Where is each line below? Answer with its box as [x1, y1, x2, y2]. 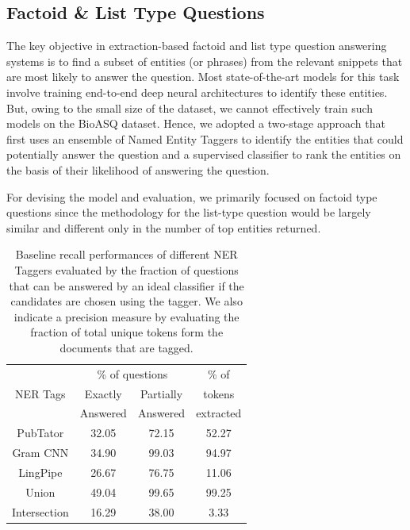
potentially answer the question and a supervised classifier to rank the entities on [6, 146, 401, 163]
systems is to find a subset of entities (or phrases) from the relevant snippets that [6, 52, 403, 69]
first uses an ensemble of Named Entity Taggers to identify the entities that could [6, 130, 404, 147]
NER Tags [15, 385, 66, 401]
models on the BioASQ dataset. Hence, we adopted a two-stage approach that [6, 115, 385, 132]
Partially [140, 385, 183, 401]
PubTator [17, 424, 64, 441]
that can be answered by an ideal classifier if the [9, 277, 244, 294]
